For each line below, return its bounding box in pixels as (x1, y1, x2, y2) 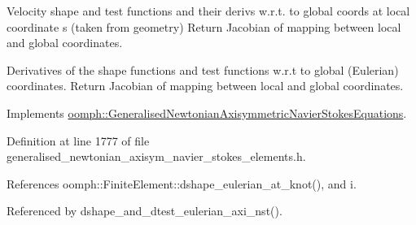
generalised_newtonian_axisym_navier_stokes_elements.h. (7, 148, 306, 165)
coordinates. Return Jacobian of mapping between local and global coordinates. (7, 77, 404, 94)
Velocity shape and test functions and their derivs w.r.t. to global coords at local (7, 2, 410, 19)
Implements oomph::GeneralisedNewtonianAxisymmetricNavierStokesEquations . (7, 104, 407, 121)
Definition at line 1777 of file (7, 132, 150, 149)
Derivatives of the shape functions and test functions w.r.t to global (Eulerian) (7, 61, 399, 78)
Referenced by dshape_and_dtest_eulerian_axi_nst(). (7, 202, 282, 219)
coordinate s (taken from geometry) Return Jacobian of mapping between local (7, 18, 401, 35)
